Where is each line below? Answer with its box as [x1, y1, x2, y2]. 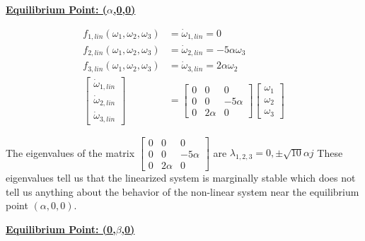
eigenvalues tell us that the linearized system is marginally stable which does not [6, 170, 356, 184]
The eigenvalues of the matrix [6, 145, 135, 160]
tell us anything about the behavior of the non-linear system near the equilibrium [6, 184, 359, 199]
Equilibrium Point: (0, [6, 221, 116, 236]
